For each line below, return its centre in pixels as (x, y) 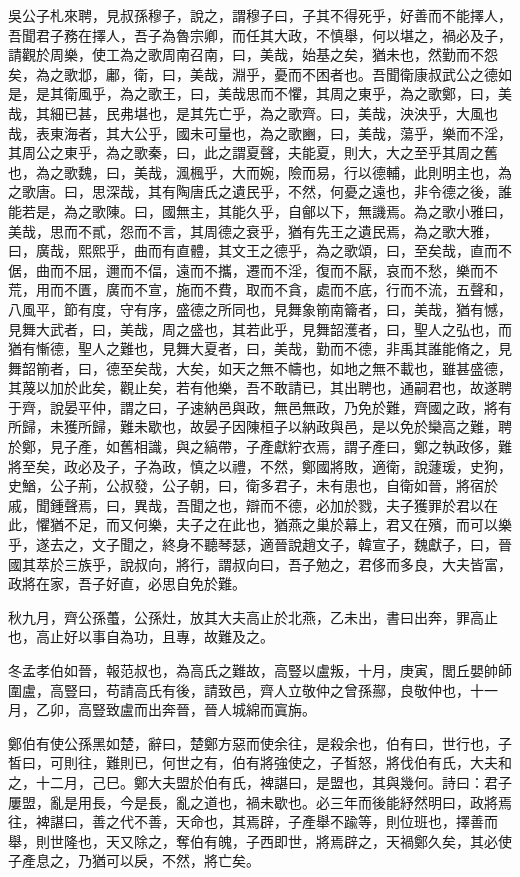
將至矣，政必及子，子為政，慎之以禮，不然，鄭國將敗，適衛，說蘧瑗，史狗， (260, 465)
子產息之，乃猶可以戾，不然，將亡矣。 (134, 860)
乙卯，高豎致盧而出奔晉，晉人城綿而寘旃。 (175, 709)
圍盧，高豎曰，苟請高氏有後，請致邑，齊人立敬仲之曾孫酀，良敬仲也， (239, 689)
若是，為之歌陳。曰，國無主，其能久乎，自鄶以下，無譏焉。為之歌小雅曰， (266, 210)
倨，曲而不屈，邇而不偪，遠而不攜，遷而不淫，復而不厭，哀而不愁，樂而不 (253, 269)
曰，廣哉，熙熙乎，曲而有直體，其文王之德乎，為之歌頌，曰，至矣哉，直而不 (260, 250)
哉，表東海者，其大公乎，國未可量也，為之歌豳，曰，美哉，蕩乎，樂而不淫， (260, 132)
